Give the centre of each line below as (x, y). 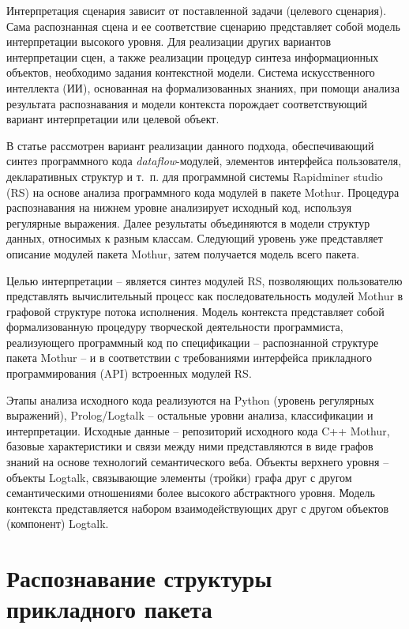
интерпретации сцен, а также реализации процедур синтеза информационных (193, 56)
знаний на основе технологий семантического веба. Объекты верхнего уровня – (198, 462)
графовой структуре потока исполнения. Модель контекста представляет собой (195, 311)
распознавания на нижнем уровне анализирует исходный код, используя (179, 207)
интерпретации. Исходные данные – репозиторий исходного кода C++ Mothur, (198, 430)
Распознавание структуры (139, 578)
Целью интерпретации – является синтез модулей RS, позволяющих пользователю (204, 280)
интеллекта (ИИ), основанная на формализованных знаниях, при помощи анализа (203, 87)
